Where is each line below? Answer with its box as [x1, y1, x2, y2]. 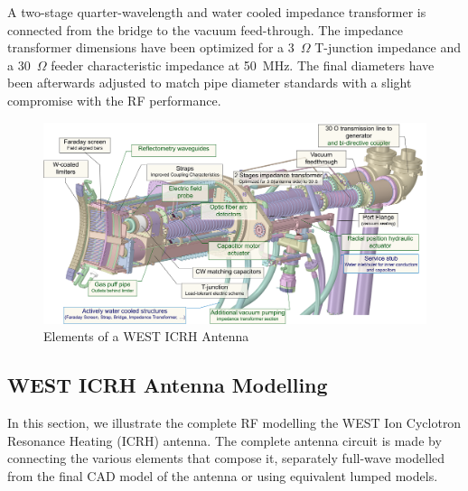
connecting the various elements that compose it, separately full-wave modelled [7, 449, 445, 468]
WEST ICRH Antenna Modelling [7, 371, 328, 399]
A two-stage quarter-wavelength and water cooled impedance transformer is [7, 3, 426, 21]
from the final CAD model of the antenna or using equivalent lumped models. [7, 466, 438, 485]
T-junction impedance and [314, 38, 461, 57]
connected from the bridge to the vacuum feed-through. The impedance [7, 20, 404, 39]
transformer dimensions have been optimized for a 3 [7, 38, 295, 57]
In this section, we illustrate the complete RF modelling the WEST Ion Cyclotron [7, 413, 462, 432]
